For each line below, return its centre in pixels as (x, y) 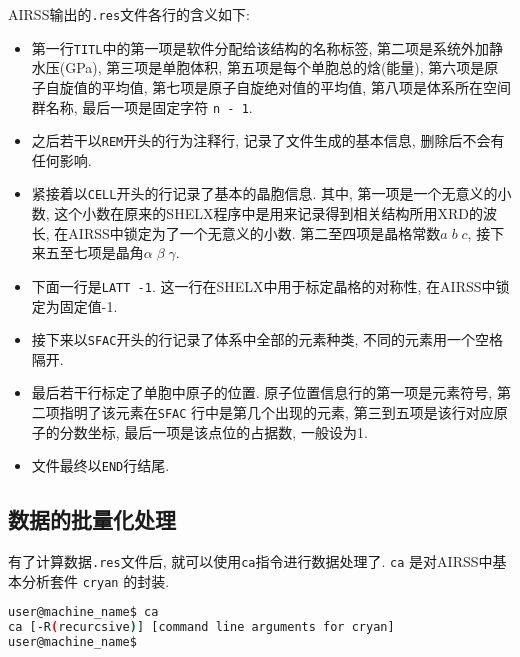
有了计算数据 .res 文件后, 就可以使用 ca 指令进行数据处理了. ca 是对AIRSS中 (250, 561)
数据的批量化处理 (92, 519)
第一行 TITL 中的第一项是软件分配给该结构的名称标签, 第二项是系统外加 (260, 47)
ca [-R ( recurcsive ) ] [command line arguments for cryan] (201, 627)
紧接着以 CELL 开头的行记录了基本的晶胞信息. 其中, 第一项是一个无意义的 (264, 193)
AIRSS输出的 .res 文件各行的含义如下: (129, 14)
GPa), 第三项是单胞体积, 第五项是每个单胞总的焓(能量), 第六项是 (275, 67)
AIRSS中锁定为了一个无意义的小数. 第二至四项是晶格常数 (254, 232)
